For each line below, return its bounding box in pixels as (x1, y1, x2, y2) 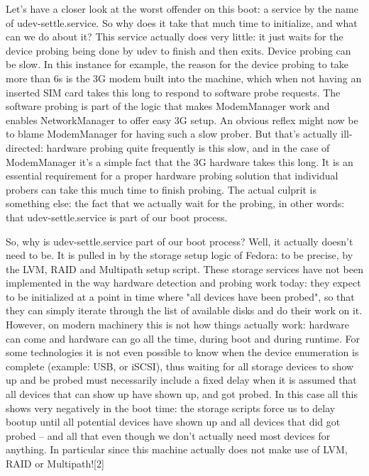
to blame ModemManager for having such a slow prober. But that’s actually (6, 126, 338, 141)
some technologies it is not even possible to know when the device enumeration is (6, 345, 359, 360)
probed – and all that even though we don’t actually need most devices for (6, 428, 331, 443)
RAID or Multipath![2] (6, 456, 104, 470)
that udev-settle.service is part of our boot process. (6, 209, 228, 224)
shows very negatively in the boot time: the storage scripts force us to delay (6, 400, 336, 415)
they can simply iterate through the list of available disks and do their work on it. (6, 303, 363, 318)
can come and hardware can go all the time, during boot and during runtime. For (6, 331, 360, 345)
